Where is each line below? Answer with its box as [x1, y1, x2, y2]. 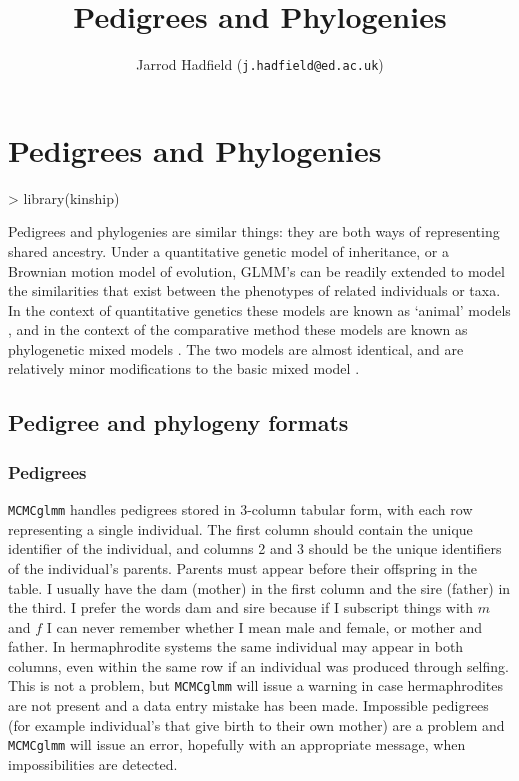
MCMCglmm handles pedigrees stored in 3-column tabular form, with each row [8, 499, 473, 520]
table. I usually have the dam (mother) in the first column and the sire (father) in [8, 577, 511, 598]
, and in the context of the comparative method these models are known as [8, 319, 468, 340]
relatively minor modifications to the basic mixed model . [8, 358, 360, 379]
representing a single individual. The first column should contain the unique [8, 518, 473, 539]
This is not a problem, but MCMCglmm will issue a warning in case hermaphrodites [8, 675, 504, 696]
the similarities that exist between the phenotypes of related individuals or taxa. [8, 280, 501, 301]
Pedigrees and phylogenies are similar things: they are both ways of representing [8, 221, 500, 242]
